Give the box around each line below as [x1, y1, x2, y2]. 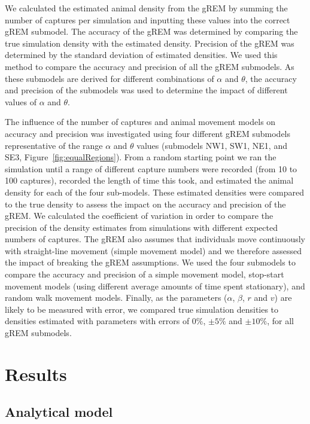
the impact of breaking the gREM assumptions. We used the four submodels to [5, 256, 296, 269]
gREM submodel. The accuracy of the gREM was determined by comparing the [5, 25, 298, 38]
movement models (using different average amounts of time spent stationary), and [5, 279, 305, 292]
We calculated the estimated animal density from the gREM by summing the [5, 2, 288, 14]
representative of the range [5, 139, 103, 151]
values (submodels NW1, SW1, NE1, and [136, 139, 287, 151]
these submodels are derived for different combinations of [5, 72, 214, 84]
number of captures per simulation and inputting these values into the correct [5, 13, 290, 26]
